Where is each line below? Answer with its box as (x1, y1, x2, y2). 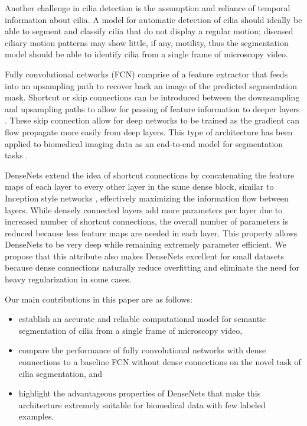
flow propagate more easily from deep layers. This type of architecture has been (5, 125, 293, 138)
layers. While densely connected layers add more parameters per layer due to (5, 203, 283, 216)
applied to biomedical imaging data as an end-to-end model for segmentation (5, 137, 283, 149)
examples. (18, 410, 54, 422)
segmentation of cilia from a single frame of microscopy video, (18, 324, 243, 336)
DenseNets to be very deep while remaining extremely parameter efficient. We (5, 238, 286, 251)
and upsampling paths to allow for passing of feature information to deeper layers (5, 102, 300, 115)
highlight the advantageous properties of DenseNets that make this (18, 387, 261, 399)
